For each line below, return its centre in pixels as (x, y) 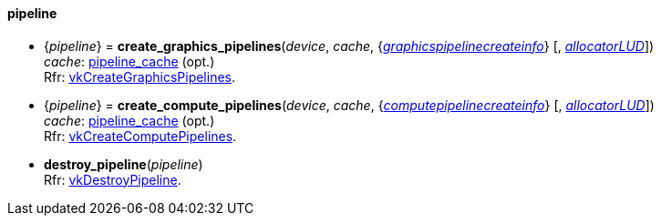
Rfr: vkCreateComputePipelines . (140, 136)
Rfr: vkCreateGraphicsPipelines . (140, 76)
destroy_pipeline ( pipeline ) (124, 164)
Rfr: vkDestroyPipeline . (113, 179)
